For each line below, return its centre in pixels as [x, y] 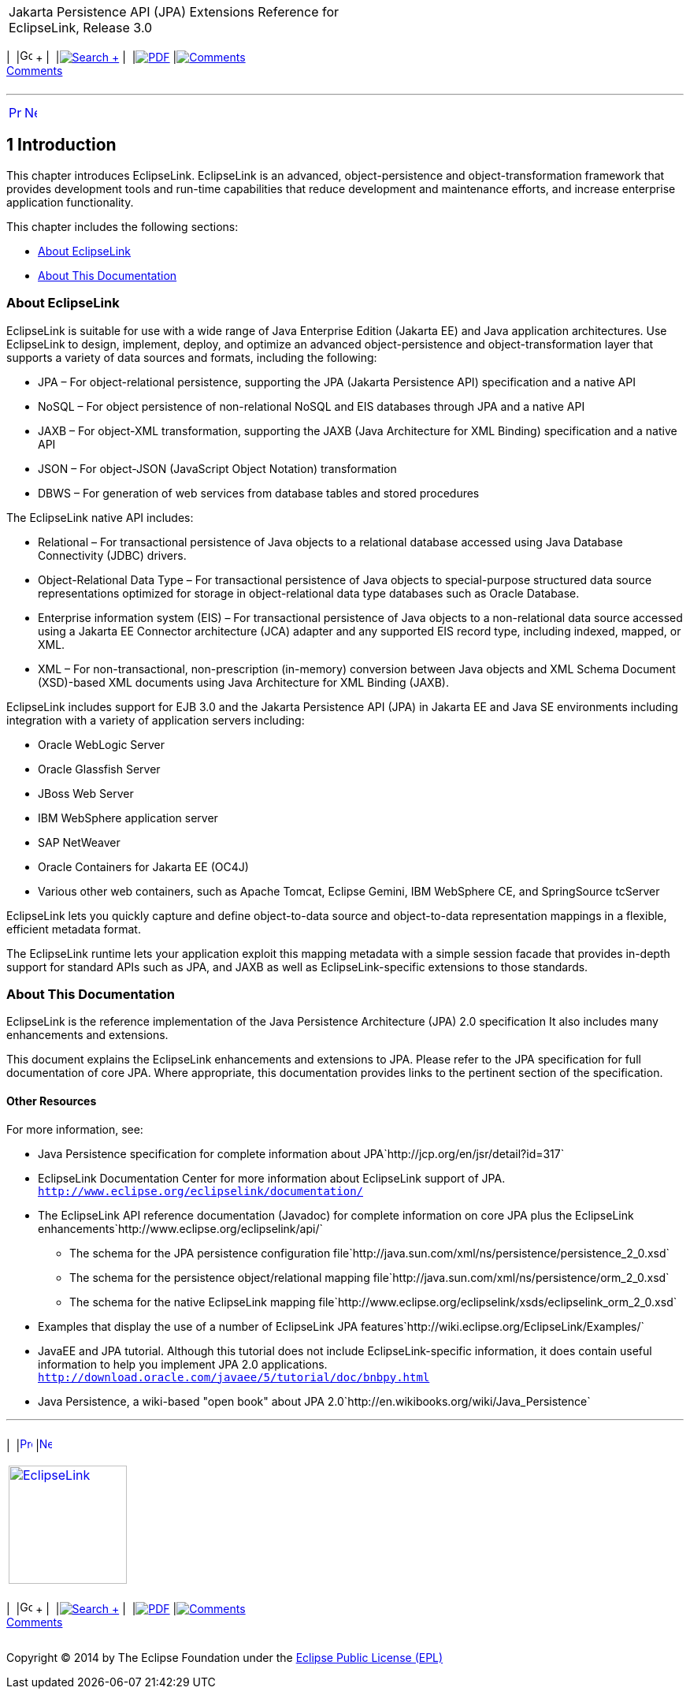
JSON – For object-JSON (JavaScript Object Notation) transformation [217, 468]
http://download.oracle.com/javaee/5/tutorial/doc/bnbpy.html [234, 1377]
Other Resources [52, 1101]
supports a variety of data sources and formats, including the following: [192, 357]
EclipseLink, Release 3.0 [81, 28]
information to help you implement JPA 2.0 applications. [183, 1364]
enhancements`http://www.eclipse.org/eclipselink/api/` [180, 1228]
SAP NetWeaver [79, 842]
